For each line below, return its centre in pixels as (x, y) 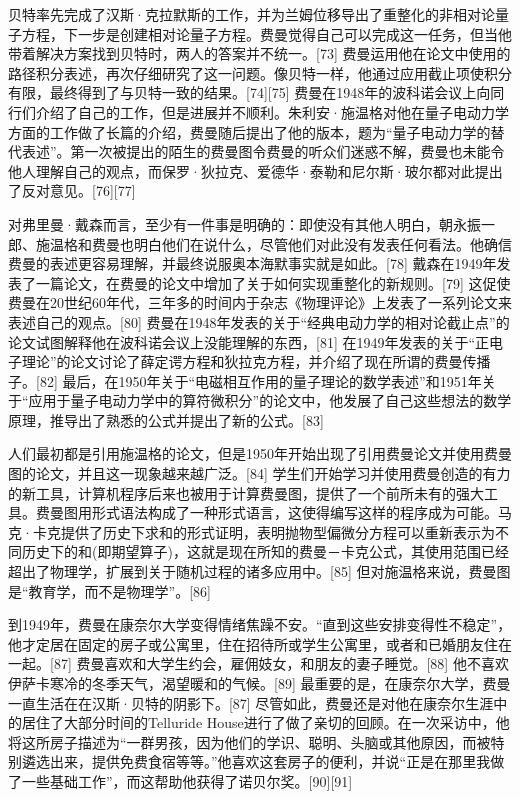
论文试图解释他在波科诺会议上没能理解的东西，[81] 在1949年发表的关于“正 (249, 341)
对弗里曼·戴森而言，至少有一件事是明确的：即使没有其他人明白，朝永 (237, 223)
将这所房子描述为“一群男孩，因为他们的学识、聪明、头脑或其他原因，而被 (249, 741)
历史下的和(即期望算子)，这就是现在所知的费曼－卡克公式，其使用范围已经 (265, 551)
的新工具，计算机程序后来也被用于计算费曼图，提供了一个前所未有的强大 (246, 492)
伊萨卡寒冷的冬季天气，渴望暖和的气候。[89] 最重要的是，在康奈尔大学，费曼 (259, 683)
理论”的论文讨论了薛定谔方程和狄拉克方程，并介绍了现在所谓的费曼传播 (256, 361)
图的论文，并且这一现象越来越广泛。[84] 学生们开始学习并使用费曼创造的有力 (259, 473)
